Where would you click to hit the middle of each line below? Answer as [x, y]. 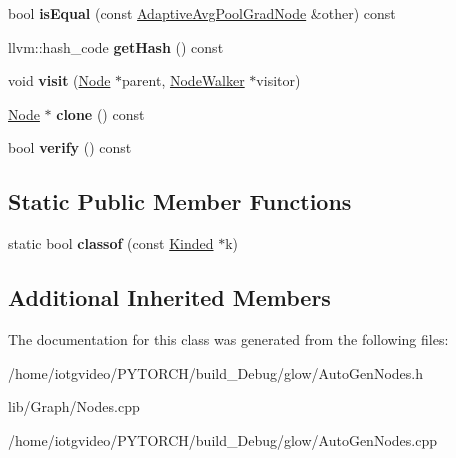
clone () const [100, 113]
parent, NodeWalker [183, 80]
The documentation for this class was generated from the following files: [228, 338]
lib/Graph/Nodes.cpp [74, 406]
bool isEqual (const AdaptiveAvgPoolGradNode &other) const [202, 13]
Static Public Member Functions [180, 201]
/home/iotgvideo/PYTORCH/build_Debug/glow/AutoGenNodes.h [215, 372]
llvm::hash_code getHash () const [116, 46]
